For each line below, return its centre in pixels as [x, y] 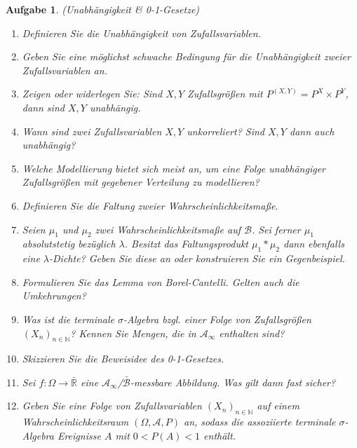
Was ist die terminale [68, 319]
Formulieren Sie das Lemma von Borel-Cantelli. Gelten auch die [161, 281]
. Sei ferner [276, 229]
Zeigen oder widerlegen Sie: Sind [92, 94]
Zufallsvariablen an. [65, 70]
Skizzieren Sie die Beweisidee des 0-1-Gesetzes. [123, 359]
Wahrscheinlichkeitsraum [75, 422]
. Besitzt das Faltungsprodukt [187, 244]
